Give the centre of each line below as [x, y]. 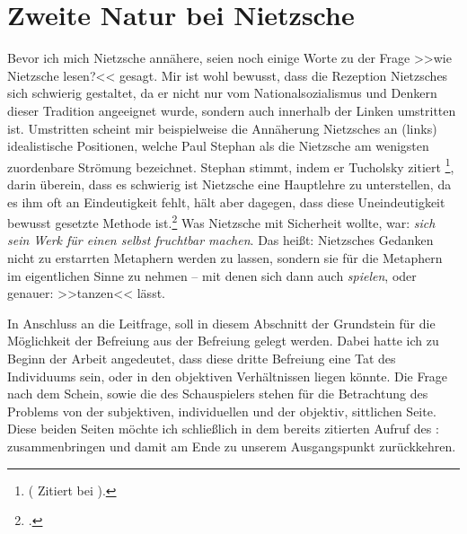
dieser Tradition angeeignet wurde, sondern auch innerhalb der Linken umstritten [232, 110]
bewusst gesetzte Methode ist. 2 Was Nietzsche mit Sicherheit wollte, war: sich [221, 221]
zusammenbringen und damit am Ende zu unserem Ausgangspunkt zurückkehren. [232, 446]
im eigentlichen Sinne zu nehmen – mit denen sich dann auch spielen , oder [212, 275]
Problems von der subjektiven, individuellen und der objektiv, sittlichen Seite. [222, 411]
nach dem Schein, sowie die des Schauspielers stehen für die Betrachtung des [218, 394]
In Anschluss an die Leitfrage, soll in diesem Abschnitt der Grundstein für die [221, 323]
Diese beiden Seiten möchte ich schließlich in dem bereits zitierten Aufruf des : [223, 429]
